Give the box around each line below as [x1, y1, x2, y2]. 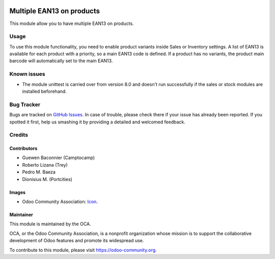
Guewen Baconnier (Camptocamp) [22, 154, 95, 161]
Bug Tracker [9, 101, 41, 108]
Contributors [9, 145, 38, 151]
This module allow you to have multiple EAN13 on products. [9, 20, 134, 27]
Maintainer [9, 212, 33, 218]
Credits [9, 132, 28, 139]
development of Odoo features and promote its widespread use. [9, 238, 144, 244]
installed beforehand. [22, 88, 67, 94]
